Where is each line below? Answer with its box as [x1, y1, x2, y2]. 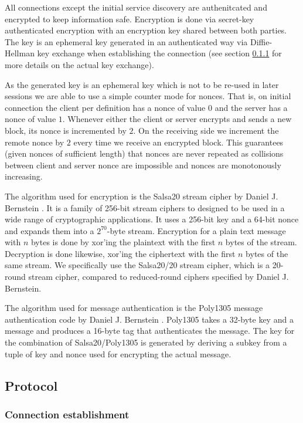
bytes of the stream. [225, 236, 297, 248]
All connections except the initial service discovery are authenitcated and [5, 1, 267, 13]
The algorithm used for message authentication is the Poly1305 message [5, 302, 263, 314]
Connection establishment [5, 407, 130, 421]
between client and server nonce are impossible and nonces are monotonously [5, 158, 281, 171]
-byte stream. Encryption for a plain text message [107, 224, 286, 236]
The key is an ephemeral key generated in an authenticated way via [5, 35, 248, 48]
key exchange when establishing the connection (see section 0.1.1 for [37, 47, 282, 59]
